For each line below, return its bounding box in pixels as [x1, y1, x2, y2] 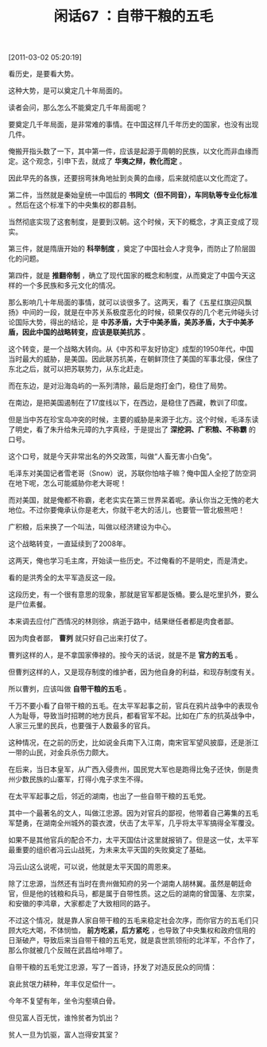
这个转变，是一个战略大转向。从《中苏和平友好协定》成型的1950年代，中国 [8, 344, 254, 354]
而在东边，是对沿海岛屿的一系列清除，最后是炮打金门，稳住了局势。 [8, 381, 231, 390]
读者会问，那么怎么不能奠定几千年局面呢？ [8, 103, 148, 112]
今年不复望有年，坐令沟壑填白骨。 [8, 996, 120, 1006]
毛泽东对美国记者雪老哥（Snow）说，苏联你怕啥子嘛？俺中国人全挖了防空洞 [8, 468, 257, 478]
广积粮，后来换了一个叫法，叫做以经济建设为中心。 [8, 522, 176, 532]
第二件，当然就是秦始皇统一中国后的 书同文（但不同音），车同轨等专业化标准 [8, 190, 257, 200]
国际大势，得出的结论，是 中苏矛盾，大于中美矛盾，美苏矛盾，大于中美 [14, 317, 247, 327]
